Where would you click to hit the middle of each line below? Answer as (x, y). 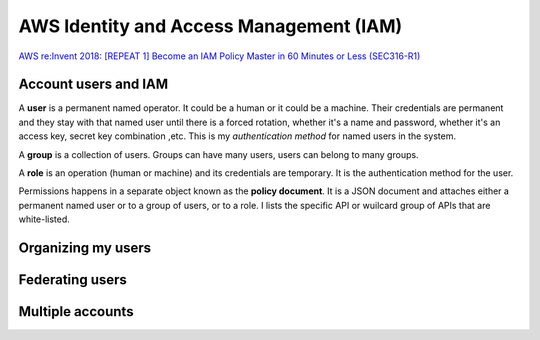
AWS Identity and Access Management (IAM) (210, 26)
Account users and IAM (93, 84)
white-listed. (44, 219)
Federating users (72, 280)
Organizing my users (85, 248)
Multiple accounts (76, 311)
